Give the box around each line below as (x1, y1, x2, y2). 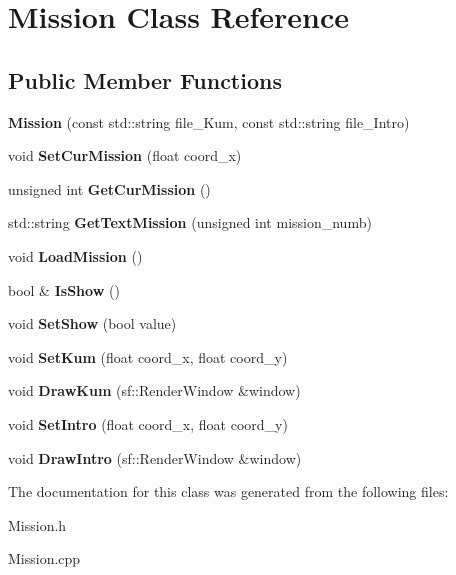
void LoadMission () (8, 245, 143, 266)
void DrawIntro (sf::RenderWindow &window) (8, 447, 302, 468)
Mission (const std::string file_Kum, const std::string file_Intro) (8, 111, 410, 132)
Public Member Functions (8, 64, 282, 95)
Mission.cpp (8, 548, 81, 569)
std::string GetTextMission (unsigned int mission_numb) (8, 212, 372, 233)
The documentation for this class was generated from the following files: (8, 481, 449, 502)
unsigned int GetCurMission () (8, 178, 211, 199)
